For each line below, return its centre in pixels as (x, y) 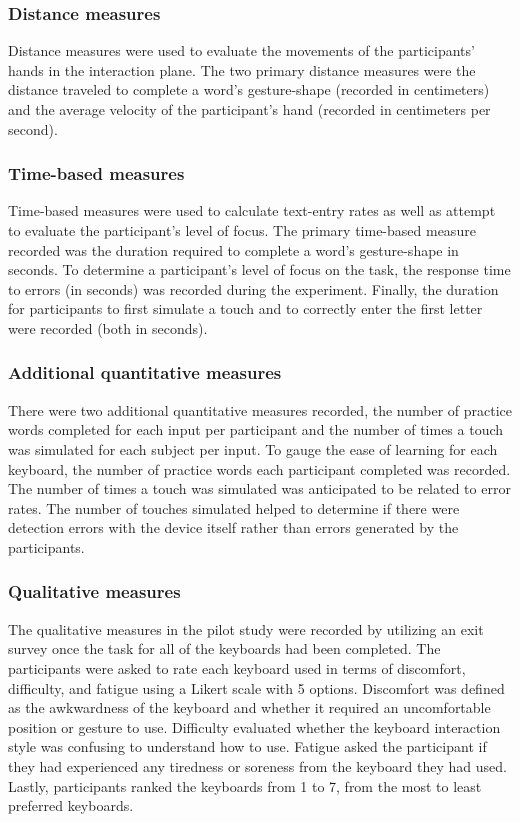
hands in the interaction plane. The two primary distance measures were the (242, 69)
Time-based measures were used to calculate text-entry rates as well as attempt (252, 210)
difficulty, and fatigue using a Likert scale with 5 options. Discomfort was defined (256, 687)
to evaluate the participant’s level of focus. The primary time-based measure (242, 230)
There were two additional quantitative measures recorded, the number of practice (260, 409)
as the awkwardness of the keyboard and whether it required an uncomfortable (249, 707)
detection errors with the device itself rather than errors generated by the (233, 527)
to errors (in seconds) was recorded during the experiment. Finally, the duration (253, 288)
